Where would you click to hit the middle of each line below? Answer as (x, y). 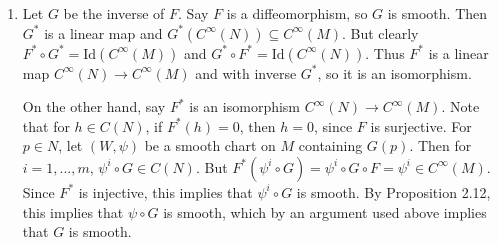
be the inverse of (114, 13)
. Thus (385, 52)
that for (46, 125)
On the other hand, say (94, 106)
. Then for (440, 145)
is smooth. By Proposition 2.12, (393, 191)
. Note (460, 106)
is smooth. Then (437, 13)
